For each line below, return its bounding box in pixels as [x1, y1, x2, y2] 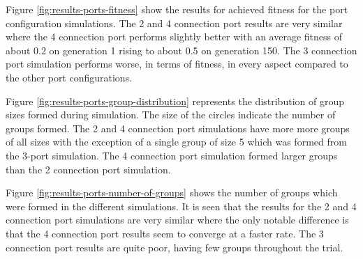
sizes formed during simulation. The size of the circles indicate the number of [6, 107, 336, 122]
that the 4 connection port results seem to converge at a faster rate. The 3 [6, 226, 324, 240]
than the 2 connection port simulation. [6, 162, 171, 176]
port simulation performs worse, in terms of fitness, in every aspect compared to [6, 56, 348, 71]
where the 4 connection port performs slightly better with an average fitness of [6, 29, 342, 44]
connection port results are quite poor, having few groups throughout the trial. [6, 240, 343, 254]
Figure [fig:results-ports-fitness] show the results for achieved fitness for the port [6, 2, 348, 16]
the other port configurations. [6, 70, 133, 84]
